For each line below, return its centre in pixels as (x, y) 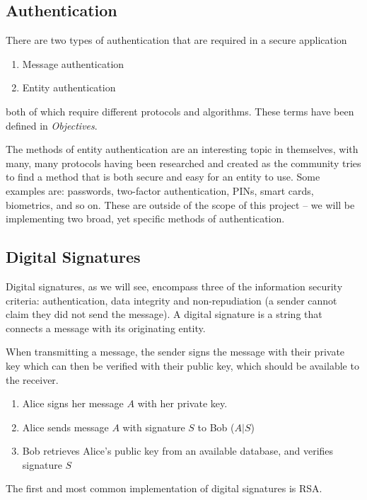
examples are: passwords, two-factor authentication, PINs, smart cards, (160, 190)
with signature (154, 427)
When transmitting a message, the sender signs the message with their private (175, 352)
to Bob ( (216, 427)
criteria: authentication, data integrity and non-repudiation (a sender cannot (171, 300)
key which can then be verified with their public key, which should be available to (182, 365)
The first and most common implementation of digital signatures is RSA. (164, 488)
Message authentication (73, 63)
